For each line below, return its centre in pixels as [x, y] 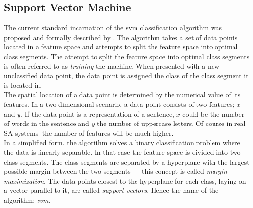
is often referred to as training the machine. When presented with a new [112, 66]
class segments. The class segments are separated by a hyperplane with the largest [127, 161]
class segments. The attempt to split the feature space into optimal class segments [127, 56]
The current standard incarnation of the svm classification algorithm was [113, 28]
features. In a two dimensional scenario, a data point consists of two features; [119, 104]
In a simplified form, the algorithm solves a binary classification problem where [122, 142]
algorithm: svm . [27, 199]
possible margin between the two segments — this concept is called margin [116, 171]
